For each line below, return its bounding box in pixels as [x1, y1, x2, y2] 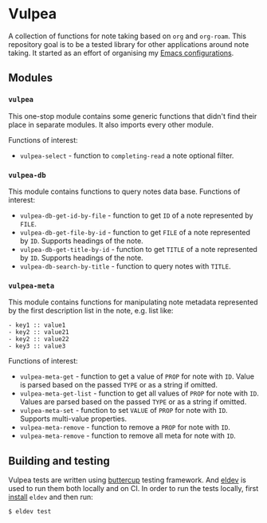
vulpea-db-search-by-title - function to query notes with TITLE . [19, 261, 231, 271]
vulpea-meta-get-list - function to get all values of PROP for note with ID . [19, 388, 259, 399]
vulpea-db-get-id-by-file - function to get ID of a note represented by [19, 210, 253, 220]
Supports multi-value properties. [19, 414, 128, 423]
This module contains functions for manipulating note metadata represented [8, 297, 258, 307]
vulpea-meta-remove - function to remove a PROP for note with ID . [19, 423, 231, 432]
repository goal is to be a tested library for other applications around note [8, 39, 249, 49]
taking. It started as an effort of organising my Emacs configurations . [8, 48, 234, 57]
